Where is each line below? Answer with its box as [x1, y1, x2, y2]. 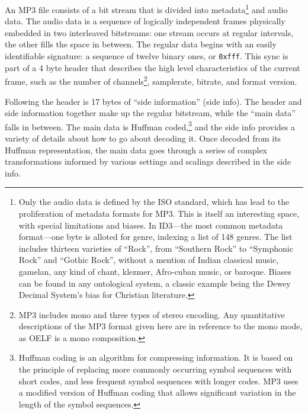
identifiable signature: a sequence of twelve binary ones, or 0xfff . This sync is [5, 50, 288, 62]
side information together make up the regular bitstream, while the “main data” [5, 107, 296, 119]
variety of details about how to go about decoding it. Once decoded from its [5, 131, 281, 144]
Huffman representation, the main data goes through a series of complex [5, 143, 268, 156]
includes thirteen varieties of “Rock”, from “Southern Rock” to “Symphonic [18, 242, 293, 254]
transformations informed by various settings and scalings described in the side [5, 155, 291, 168]
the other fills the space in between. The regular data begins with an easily [5, 38, 277, 50]
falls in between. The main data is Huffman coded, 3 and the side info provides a [5, 118, 295, 133]
